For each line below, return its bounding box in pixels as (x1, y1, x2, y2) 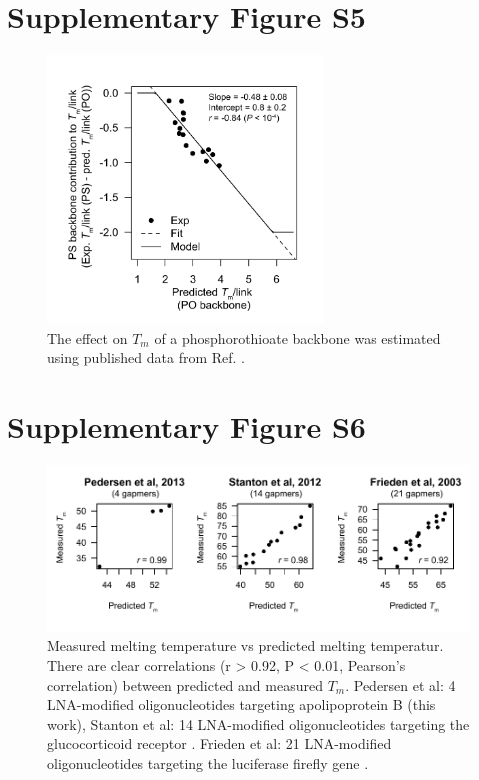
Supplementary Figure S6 (7, 406, 366, 447)
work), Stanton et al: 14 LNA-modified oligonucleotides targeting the (47, 713, 470, 734)
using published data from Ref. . (47, 347, 245, 368)
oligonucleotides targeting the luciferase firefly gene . (47, 752, 369, 773)
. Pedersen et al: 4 (345, 674, 456, 695)
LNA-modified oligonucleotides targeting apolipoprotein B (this (47, 694, 436, 715)
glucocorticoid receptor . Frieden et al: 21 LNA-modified (47, 733, 392, 754)
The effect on (47, 327, 128, 348)
